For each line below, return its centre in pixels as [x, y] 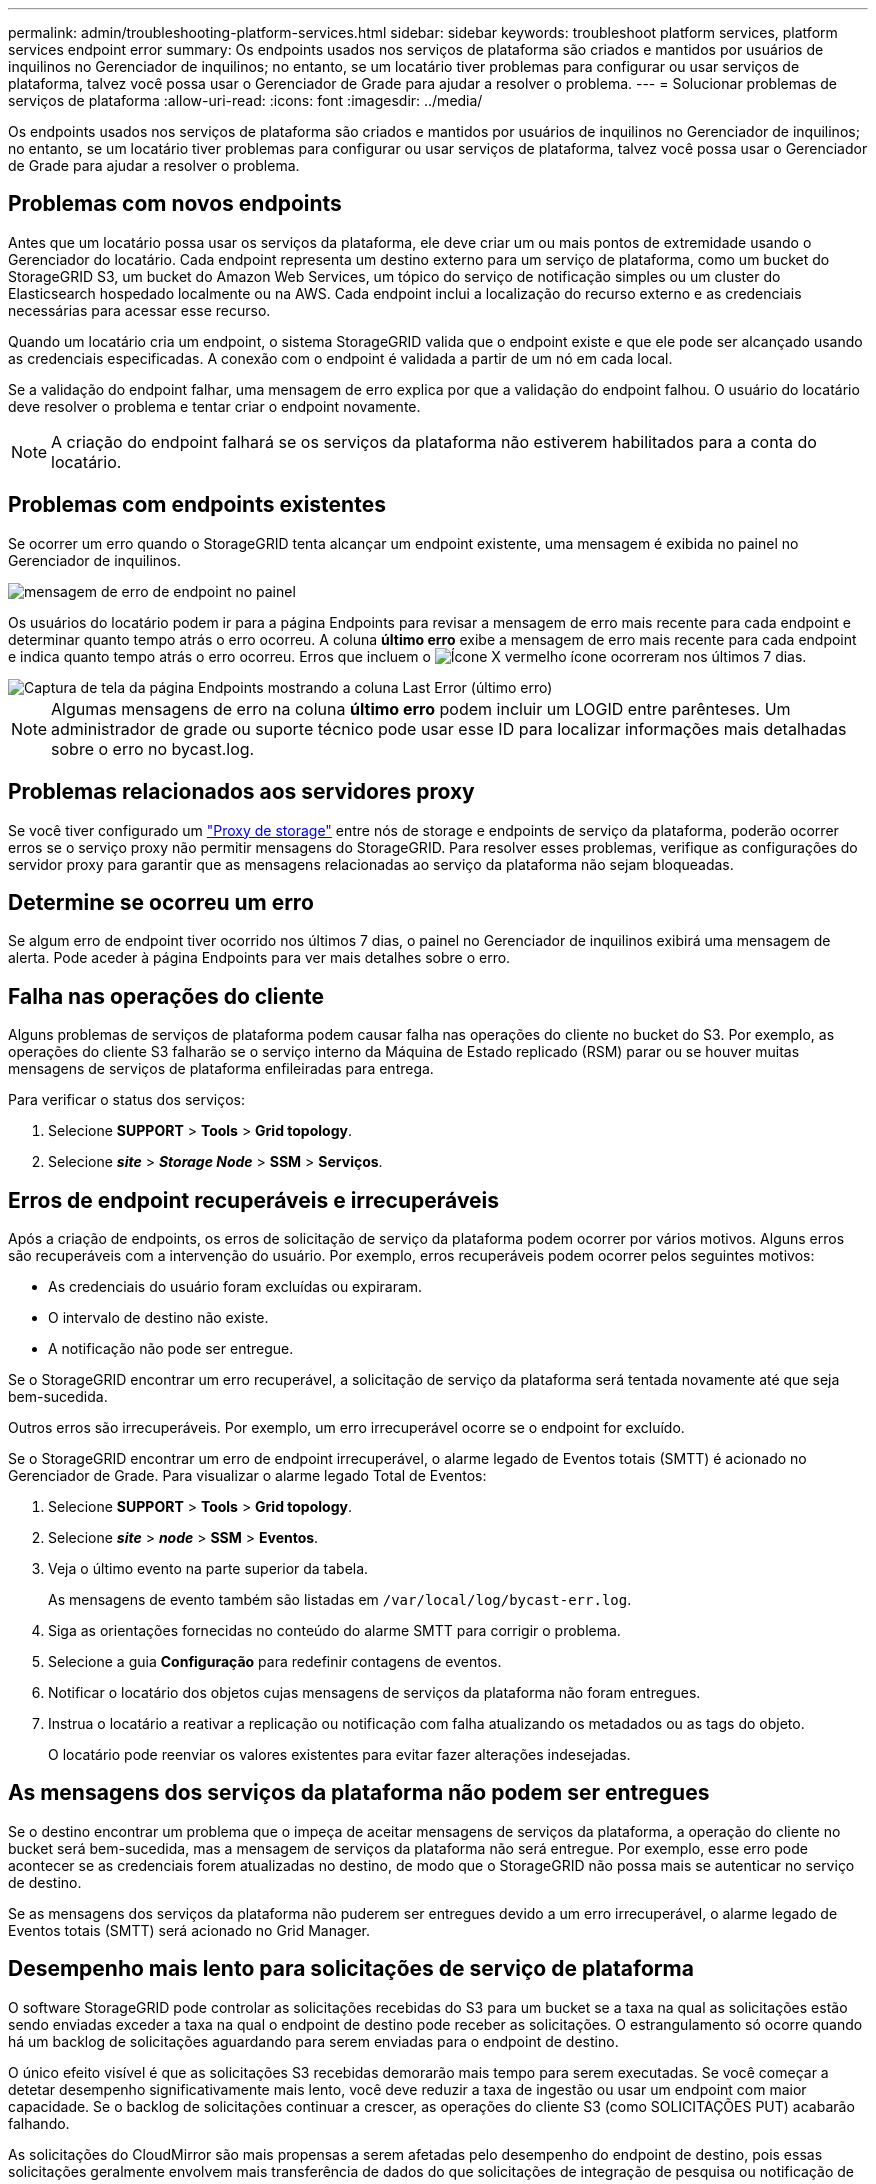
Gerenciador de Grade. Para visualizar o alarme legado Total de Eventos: [247, 1476]
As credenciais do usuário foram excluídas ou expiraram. [235, 1287]
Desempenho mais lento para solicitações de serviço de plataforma [351, 1969]
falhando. [39, 2123]
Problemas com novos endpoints [175, 204]
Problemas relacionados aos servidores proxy [241, 792]
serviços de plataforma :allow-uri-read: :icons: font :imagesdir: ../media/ [245, 100]
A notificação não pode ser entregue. [171, 1349]
